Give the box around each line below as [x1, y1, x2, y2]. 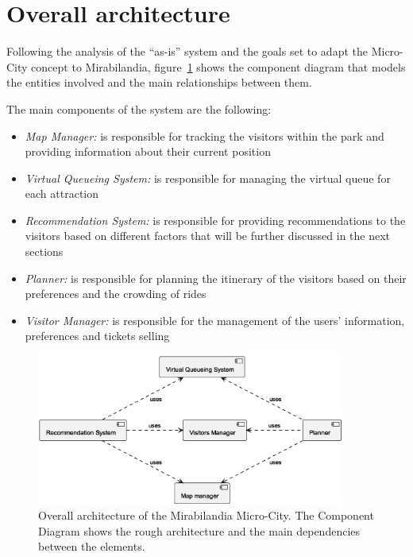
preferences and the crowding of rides [25, 285, 206, 302]
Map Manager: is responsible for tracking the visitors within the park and [25, 127, 384, 144]
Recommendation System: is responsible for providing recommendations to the [25, 211, 406, 228]
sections [25, 243, 64, 260]
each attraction [25, 185, 99, 202]
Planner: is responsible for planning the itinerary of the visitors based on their [25, 269, 407, 286]
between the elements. [38, 538, 145, 555]
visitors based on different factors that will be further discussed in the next [25, 227, 391, 244]
